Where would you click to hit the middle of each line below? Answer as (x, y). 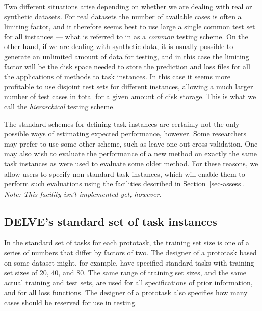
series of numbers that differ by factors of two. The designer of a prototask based (130, 253)
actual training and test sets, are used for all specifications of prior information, (128, 282)
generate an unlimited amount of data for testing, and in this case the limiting (127, 56)
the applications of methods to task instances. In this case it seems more (117, 76)
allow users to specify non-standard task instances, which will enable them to (125, 173)
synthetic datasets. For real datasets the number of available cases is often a (123, 16)
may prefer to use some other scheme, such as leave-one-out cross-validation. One (131, 143)
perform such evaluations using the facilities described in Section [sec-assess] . (125, 184)
